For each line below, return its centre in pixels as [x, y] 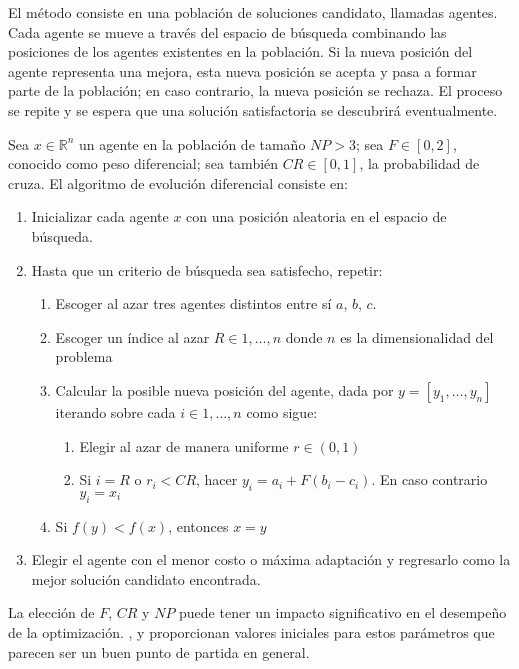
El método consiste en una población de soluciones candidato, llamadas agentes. [253, 12]
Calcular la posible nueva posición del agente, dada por [224, 389]
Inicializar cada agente [100, 216]
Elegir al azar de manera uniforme [184, 445]
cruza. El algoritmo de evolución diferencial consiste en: [178, 182]
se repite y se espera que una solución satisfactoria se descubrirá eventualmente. [253, 109]
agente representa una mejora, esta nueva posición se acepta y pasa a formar [242, 70]
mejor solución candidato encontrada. [146, 578]
